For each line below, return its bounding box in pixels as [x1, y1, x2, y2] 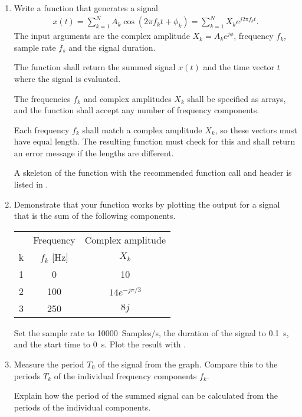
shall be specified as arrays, [187, 92, 286, 104]
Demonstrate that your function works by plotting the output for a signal [14, 198, 280, 210]
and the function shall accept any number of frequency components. [14, 104, 260, 116]
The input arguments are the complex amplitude [14, 29, 190, 42]
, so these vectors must [215, 123, 297, 136]
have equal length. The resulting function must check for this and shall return [14, 135, 296, 147]
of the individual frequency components [54, 369, 197, 382]
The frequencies [14, 92, 71, 104]
